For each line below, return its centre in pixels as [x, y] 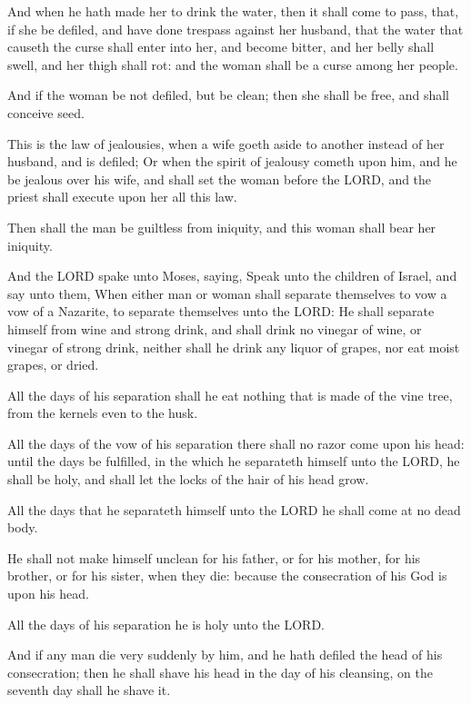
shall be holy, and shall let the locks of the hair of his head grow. [188, 479]
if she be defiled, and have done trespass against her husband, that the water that [235, 29]
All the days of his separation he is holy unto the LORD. [166, 624]
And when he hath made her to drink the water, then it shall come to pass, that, [233, 11]
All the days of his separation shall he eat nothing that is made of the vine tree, [230, 395]
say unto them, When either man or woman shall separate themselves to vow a [227, 293]
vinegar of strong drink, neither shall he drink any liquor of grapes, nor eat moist [234, 347]
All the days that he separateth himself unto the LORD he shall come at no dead [234, 509]
